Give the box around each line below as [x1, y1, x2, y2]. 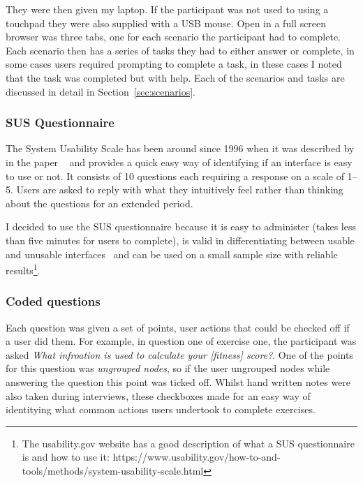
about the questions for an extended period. [6, 195, 193, 210]
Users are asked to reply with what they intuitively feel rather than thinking [16, 182, 343, 197]
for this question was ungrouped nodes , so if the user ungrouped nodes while [6, 361, 330, 376]
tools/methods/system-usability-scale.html [22, 463, 204, 477]
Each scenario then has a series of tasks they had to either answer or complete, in [6, 43, 355, 57]
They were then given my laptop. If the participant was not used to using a [6, 2, 329, 16]
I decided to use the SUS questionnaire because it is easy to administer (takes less [6, 219, 356, 234]
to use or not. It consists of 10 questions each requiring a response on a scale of [6, 168, 344, 183]
